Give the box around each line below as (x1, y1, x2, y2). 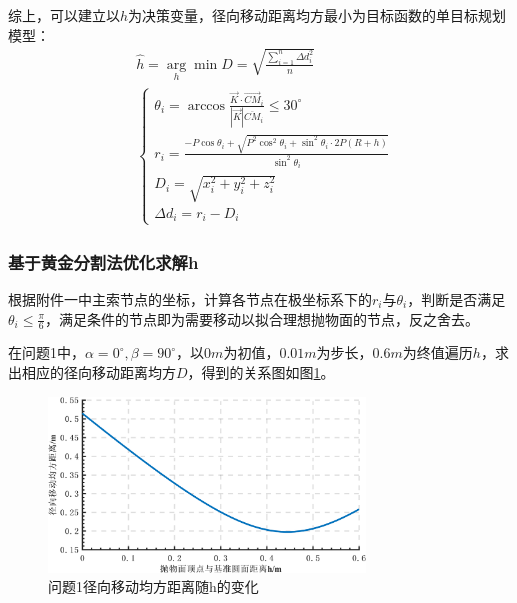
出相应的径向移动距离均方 (8, 362, 176, 382)
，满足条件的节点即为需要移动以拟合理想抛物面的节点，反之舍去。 (45, 308, 479, 329)
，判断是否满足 (407, 288, 506, 309)
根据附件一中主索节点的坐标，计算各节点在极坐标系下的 (8, 288, 372, 309)
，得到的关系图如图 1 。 (187, 362, 335, 382)
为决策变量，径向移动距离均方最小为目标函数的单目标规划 (128, 5, 507, 25)
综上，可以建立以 (8, 5, 120, 25)
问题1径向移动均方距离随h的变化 (48, 576, 259, 597)
